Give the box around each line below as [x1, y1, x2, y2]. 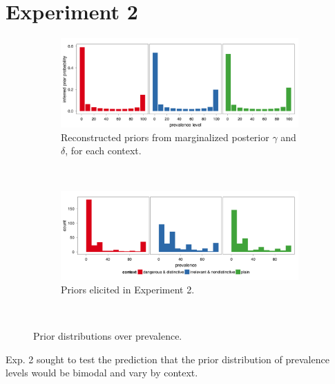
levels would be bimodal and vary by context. [6, 365, 198, 380]
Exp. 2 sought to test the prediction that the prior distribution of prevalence [6, 351, 329, 366]
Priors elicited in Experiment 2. [61, 282, 195, 297]
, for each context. [65, 143, 142, 158]
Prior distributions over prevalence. [33, 329, 182, 343]
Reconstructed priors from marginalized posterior [61, 129, 269, 144]
